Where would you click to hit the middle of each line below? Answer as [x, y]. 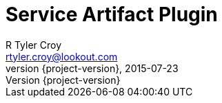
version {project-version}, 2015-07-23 [92, 68]
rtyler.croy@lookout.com [62, 56]
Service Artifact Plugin [112, 14]
